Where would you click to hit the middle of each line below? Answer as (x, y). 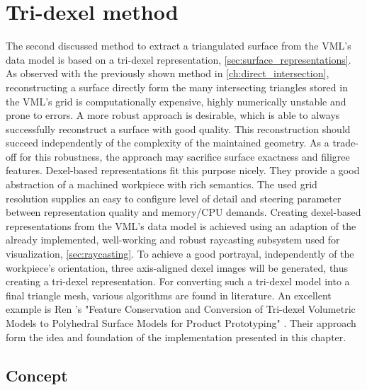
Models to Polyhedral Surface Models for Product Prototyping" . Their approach (181, 323)
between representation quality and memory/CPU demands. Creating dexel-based (183, 212)
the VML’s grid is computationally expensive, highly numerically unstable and (176, 101)
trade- (345, 143)
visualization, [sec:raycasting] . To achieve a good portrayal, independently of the (180, 254)
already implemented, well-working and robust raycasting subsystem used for (173, 240)
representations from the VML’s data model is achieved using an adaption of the (181, 225)
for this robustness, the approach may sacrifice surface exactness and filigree (185, 156)
